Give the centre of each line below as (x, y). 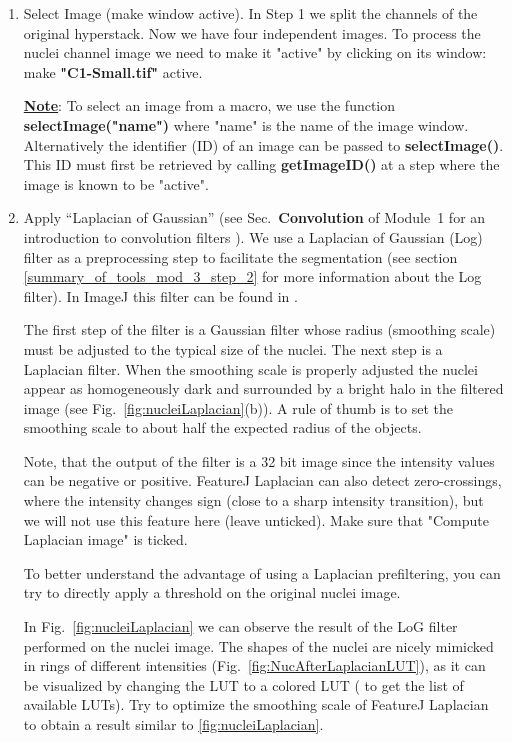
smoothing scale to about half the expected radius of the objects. (222, 427)
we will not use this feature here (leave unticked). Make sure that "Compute (256, 519)
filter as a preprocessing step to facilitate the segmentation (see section (240, 256)
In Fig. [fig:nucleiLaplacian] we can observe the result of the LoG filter (240, 626)
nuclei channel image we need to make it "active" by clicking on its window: (255, 52)
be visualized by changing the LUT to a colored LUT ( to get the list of (243, 684)
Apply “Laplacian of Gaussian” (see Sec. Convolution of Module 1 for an (254, 217)
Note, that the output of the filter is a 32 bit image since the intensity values (259, 460)
